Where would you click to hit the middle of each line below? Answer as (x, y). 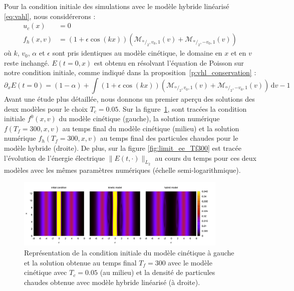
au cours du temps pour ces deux (206, 158)
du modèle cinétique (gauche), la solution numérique (139, 118)
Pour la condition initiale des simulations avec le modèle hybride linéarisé (117, 6)
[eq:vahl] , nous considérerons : (50, 16)
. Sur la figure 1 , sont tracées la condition (183, 108)
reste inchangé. (27, 62)
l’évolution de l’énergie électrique (55, 158)
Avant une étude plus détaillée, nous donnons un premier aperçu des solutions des (129, 99)
